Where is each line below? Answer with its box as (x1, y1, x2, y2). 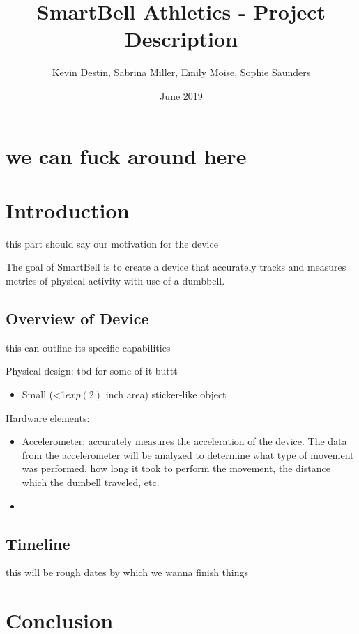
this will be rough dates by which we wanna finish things (6, 565, 249, 580)
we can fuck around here (6, 141, 247, 169)
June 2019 (160, 88, 203, 103)
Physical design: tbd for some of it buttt (6, 363, 178, 378)
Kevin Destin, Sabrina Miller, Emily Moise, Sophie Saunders (52, 65, 311, 80)
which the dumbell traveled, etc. (22, 474, 160, 489)
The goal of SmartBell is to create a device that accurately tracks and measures (6, 259, 346, 274)
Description (124, 24, 238, 53)
